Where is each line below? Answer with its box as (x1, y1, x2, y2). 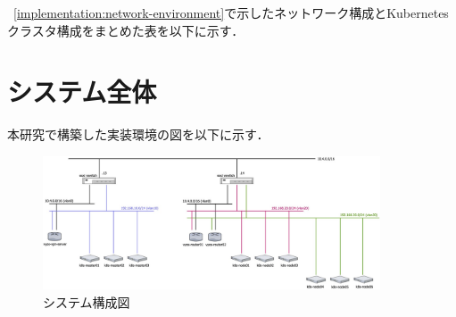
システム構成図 (43, 292, 130, 311)
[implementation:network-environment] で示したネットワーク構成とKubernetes (13, 4, 449, 21)
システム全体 (7, 73, 157, 110)
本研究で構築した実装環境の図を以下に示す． (7, 125, 269, 144)
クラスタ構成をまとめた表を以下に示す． (7, 21, 245, 39)
